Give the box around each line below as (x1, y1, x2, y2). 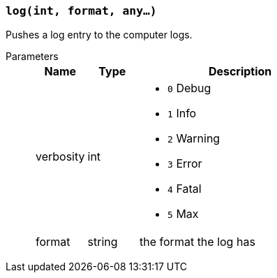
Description (208, 64, 272, 79)
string (87, 235, 118, 249)
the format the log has (140, 235, 255, 249)
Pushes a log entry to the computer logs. (6, 29, 193, 41)
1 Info (167, 106, 197, 121)
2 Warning (167, 131, 220, 146)
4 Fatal (167, 182, 202, 196)
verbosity (36, 149, 85, 164)
